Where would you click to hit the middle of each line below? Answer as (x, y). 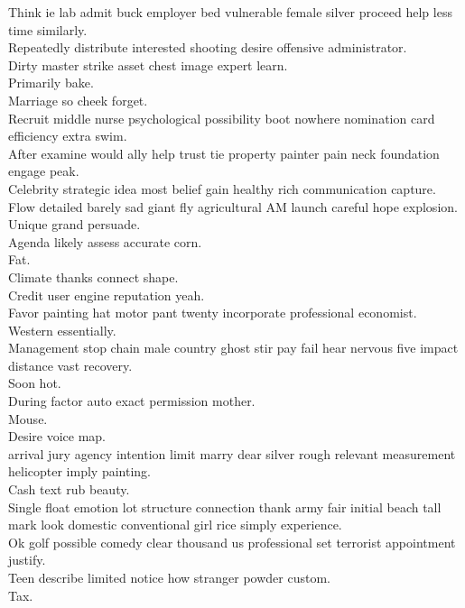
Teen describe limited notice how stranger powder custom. (169, 577)
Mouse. (28, 418)
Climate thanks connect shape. (93, 276)
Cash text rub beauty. (69, 489)
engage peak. (44, 171)
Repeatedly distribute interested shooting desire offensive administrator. (208, 47)
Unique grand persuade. (74, 224)
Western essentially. (62, 330)
